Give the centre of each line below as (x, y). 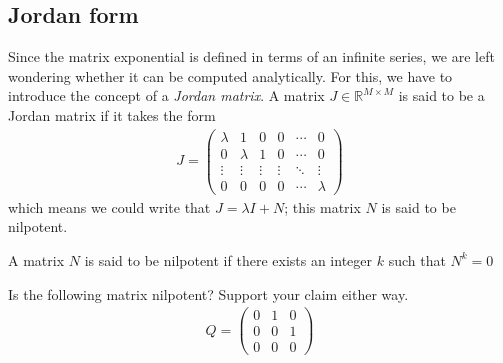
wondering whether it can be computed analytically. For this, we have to (230, 75)
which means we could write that (109, 206)
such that (417, 259)
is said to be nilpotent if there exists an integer (228, 259)
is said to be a (441, 95)
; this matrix (322, 206)
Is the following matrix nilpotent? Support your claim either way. (208, 293)
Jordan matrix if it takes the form (112, 114)
